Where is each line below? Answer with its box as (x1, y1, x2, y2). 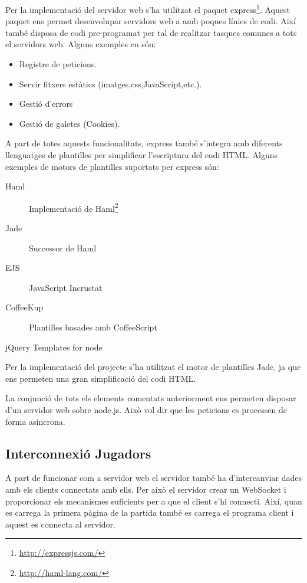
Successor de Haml (29, 241, 97, 254)
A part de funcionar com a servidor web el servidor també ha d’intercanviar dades (5, 471, 302, 484)
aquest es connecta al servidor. (5, 518, 115, 530)
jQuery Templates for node (5, 340, 103, 353)
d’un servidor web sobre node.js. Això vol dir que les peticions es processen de (5, 403, 287, 415)
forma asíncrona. (5, 415, 65, 427)
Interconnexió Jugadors (5, 444, 151, 462)
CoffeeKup (5, 301, 44, 313)
